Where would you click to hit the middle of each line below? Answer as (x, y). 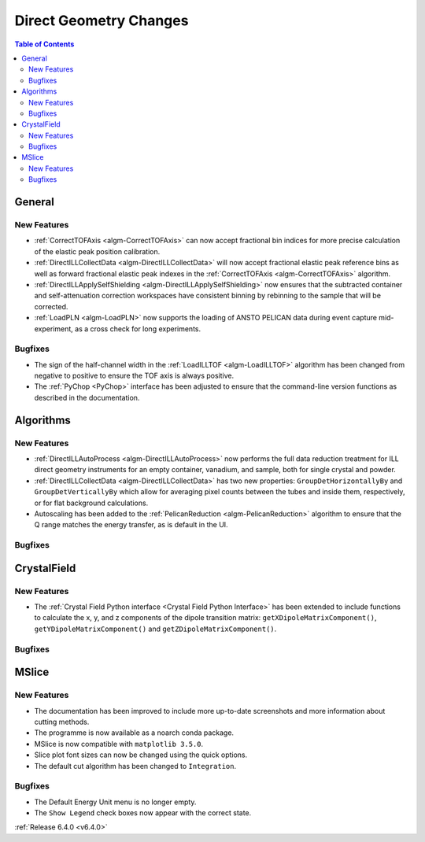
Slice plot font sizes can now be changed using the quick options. (141, 755)
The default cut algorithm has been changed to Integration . (135, 766)
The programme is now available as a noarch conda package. (134, 733)
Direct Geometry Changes (102, 20)
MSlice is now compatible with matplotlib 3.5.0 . (119, 744)
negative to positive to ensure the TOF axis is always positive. (134, 376)
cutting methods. (62, 722)
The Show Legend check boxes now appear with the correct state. (143, 813)
